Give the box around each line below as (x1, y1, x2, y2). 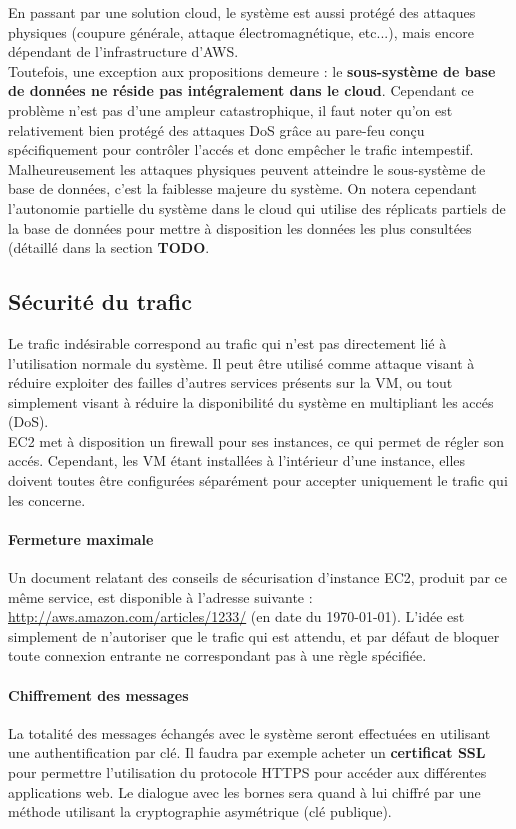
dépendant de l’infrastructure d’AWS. (8, 41, 239, 62)
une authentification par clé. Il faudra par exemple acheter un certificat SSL (8, 742, 486, 763)
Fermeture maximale (8, 528, 154, 549)
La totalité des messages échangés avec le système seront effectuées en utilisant (8, 722, 491, 743)
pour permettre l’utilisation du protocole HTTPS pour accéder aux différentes (8, 762, 487, 783)
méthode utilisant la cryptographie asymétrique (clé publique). (8, 801, 392, 822)
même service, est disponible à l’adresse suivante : (8, 586, 313, 607)
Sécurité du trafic (8, 286, 192, 317)
